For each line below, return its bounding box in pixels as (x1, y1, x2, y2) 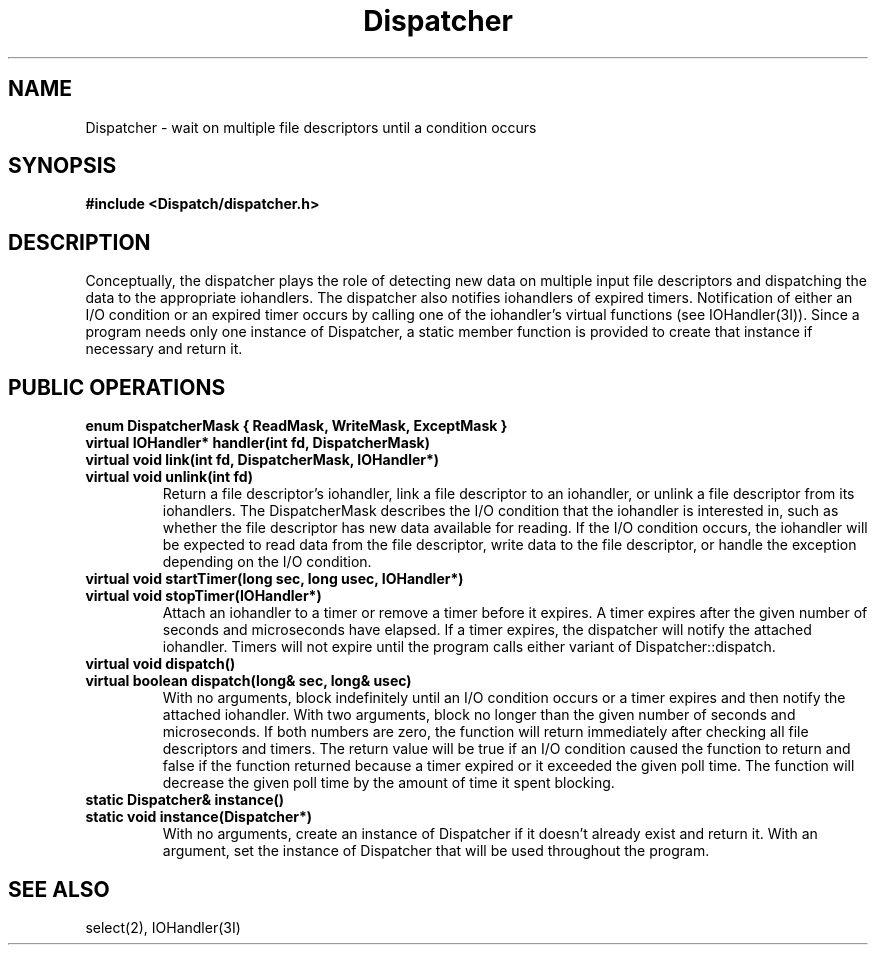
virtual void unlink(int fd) (85, 468, 254, 486)
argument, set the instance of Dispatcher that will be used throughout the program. (162, 842, 710, 860)
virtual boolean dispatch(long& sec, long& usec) (85, 672, 412, 690)
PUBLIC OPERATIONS (8, 374, 226, 400)
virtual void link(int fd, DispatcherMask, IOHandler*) (85, 451, 440, 469)
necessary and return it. (85, 340, 243, 358)
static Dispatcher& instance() (85, 791, 285, 809)
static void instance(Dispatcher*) (85, 808, 313, 826)
